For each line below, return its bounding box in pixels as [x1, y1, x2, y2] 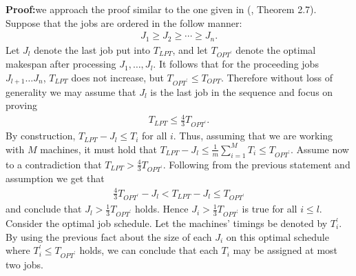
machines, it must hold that [40, 141, 157, 156]
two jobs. [6, 257, 43, 271]
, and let [172, 42, 208, 57]
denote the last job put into [34, 42, 151, 57]
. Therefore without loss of [220, 70, 333, 85]
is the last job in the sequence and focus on [150, 84, 333, 99]
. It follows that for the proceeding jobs [153, 57, 319, 71]
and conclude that [6, 201, 82, 216]
